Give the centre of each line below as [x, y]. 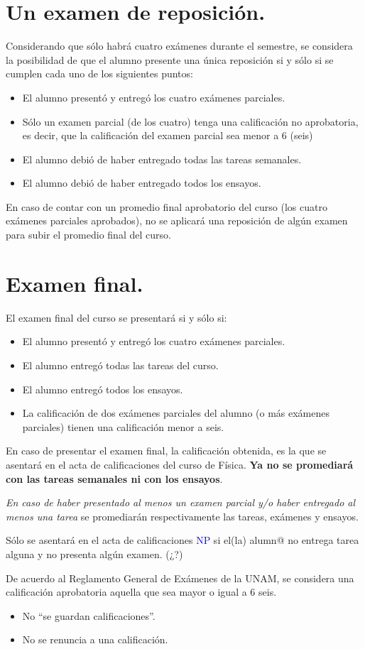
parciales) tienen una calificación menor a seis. [123, 426]
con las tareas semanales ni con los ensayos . [114, 478]
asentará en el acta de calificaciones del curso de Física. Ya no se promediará [180, 464]
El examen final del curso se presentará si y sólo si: [116, 317]
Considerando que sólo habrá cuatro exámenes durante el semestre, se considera [179, 46]
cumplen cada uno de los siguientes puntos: [99, 73]
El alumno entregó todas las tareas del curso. [120, 365]
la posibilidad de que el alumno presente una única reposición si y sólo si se [170, 59]
